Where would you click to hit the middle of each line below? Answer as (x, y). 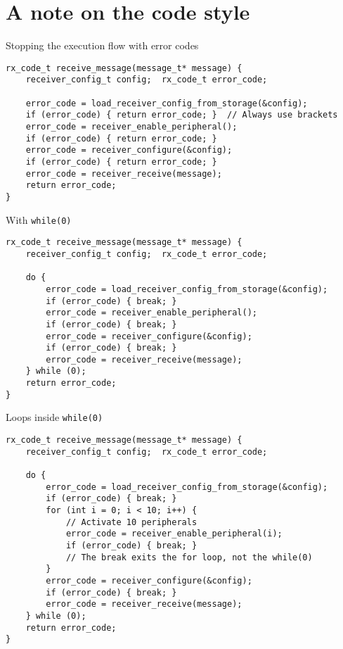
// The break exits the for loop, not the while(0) (189, 557)
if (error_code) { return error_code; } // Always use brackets (182, 115)
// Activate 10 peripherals (131, 522)
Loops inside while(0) (54, 417)
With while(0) (39, 219)
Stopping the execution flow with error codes (102, 45)
